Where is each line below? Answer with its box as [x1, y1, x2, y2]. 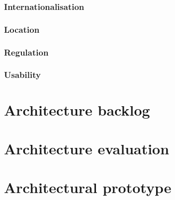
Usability [4, 68, 41, 81]
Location [4, 23, 40, 35]
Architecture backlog [4, 99, 150, 120]
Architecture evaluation [4, 138, 170, 158]
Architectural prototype [4, 177, 172, 198]
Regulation [4, 46, 49, 58]
